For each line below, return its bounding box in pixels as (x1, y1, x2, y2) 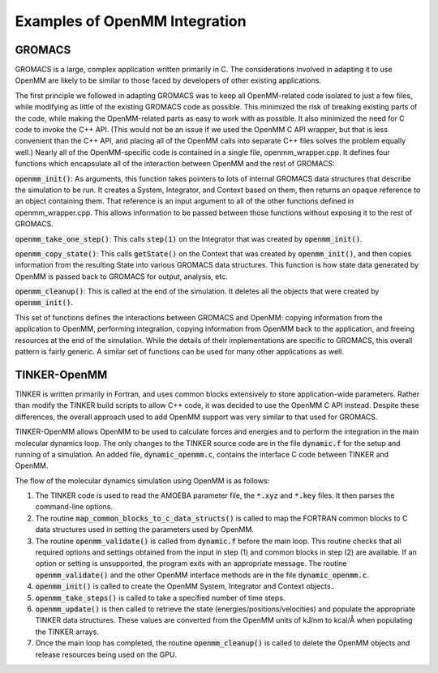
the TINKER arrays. (35, 627, 99, 637)
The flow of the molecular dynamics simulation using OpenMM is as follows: (15, 475, 270, 486)
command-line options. (35, 502, 114, 512)
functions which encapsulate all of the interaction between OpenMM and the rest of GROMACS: (15, 159, 336, 169)
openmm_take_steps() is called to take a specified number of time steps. (35, 593, 286, 602)
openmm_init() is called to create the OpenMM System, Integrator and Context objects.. (35, 581, 336, 591)
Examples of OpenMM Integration (15, 12, 247, 30)
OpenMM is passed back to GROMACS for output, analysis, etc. (15, 272, 228, 281)
